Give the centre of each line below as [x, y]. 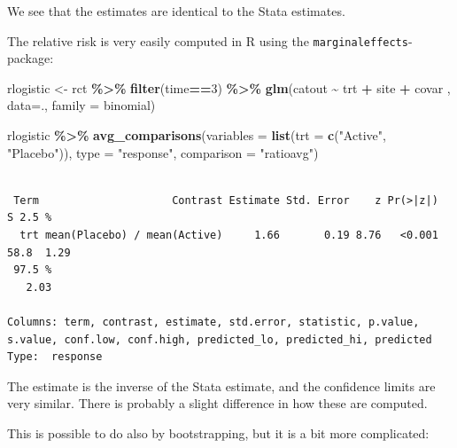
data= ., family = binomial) [81, 105]
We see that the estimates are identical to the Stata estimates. [176, 11]
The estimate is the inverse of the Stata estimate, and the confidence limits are [221, 385]
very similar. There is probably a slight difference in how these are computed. [217, 403]
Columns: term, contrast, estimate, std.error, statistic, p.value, [213, 322]
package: [31, 58]
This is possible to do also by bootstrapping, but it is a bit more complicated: [218, 432]
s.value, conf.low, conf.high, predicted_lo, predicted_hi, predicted [220, 339]
